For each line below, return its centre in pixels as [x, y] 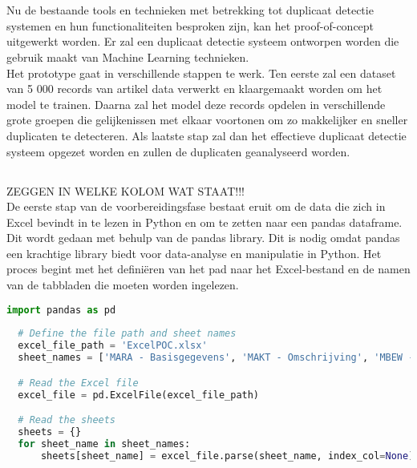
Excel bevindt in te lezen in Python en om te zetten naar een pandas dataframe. [204, 222]
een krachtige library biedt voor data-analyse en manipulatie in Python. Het [194, 253]
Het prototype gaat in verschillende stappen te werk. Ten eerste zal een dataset [201, 73]
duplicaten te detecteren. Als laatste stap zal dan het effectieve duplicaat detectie [206, 135]
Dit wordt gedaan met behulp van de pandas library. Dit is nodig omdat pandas [203, 238]
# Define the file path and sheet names [127, 334]
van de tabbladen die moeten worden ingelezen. [123, 285]
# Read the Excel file [78, 383]
